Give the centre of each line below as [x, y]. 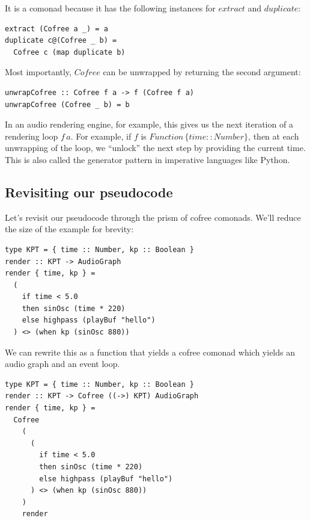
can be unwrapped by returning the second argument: [202, 72]
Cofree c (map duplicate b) [69, 52]
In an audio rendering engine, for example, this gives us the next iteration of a [149, 124]
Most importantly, [38, 72]
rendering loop [32, 136]
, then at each [274, 136]
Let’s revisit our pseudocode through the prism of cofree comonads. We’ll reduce [153, 217]
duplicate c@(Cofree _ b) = [61, 41]
